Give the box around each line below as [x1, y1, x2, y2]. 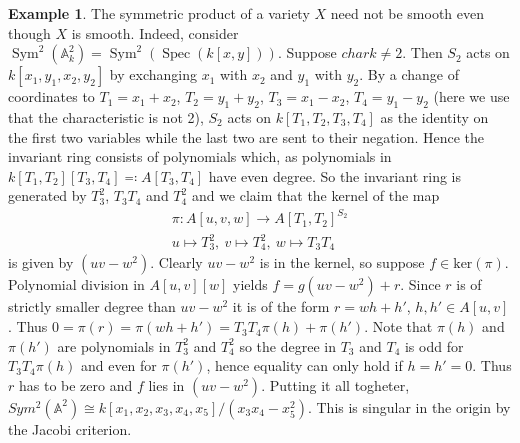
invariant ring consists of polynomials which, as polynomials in [8, 146, 392, 167]
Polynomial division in [8, 274, 145, 295]
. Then [402, 42, 443, 63]
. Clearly [150, 252, 203, 273]
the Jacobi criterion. [8, 418, 132, 439]
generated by [8, 185, 87, 206]
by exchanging [109, 64, 197, 85]
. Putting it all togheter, [261, 374, 410, 395]
